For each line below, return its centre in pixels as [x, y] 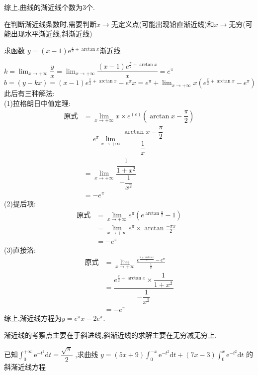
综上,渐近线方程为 [33, 318]
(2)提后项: [20, 203]
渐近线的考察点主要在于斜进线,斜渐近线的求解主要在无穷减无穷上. [110, 334]
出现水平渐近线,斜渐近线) [51, 34]
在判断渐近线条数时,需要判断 [50, 24]
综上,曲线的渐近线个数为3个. [49, 7]
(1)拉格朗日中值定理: [37, 103]
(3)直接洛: [20, 249]
